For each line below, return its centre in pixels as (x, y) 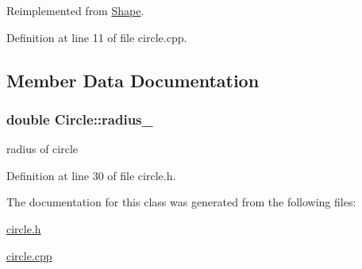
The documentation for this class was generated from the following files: (181, 202)
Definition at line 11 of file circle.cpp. (97, 37)
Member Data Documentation (133, 80)
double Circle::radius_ (80, 119)
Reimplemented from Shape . (75, 10)
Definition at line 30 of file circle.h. (91, 175)
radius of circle (42, 149)
